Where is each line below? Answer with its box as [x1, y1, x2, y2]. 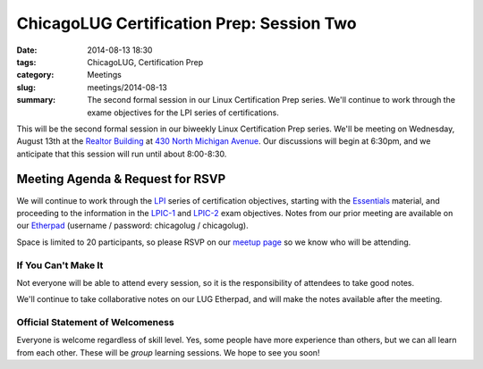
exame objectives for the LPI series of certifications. [87, 107, 279, 118]
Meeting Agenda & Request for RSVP [16, 172, 226, 187]
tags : [16, 56, 37, 67]
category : [16, 70, 55, 80]
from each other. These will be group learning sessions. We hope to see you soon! [16, 347, 320, 357]
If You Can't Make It [16, 259, 104, 272]
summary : [16, 95, 56, 105]
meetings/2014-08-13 [87, 81, 167, 93]
